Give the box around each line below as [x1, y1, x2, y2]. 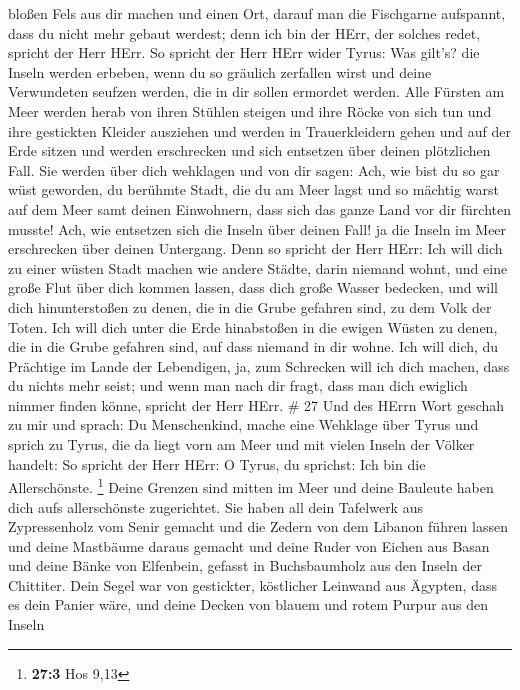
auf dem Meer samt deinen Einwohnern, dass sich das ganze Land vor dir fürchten [8, 198, 512, 219]
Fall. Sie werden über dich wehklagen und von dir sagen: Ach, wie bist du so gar [8, 159, 500, 180]
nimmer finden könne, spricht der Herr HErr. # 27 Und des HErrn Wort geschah [8, 394, 505, 415]
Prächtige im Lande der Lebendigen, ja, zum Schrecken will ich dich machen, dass [8, 355, 510, 376]
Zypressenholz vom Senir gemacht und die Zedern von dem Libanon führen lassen [8, 516, 508, 537]
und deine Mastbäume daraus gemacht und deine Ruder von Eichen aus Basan [8, 535, 490, 556]
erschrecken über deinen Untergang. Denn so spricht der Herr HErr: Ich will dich [8, 238, 503, 259]
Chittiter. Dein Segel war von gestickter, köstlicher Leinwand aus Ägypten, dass [8, 574, 497, 595]
